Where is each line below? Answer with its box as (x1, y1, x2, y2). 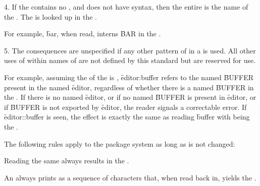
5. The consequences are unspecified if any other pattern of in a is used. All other (4, 45, 256, 55)
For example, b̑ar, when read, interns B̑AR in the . (4, 28, 161, 39)
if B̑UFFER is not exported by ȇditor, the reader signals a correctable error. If (4, 101, 247, 112)
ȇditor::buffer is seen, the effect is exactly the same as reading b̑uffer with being (4, 111, 250, 122)
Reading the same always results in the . (4, 155, 129, 166)
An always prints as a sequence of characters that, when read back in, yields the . (4, 172, 256, 182)
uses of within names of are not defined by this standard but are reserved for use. (4, 55, 256, 66)
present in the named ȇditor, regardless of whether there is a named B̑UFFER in (4, 82, 254, 92)
